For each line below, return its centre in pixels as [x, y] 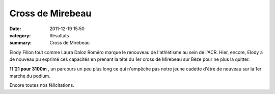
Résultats [59, 35]
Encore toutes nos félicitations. [42, 85]
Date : [15, 29]
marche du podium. [30, 76]
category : [20, 35]
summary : [21, 43]
